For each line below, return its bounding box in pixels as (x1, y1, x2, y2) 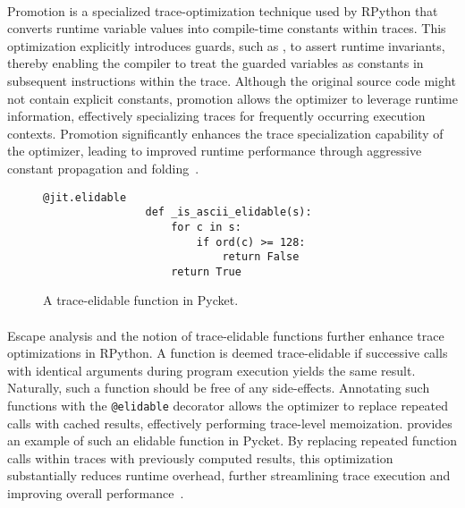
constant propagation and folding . (7, 158, 199, 177)
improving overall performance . (7, 484, 184, 503)
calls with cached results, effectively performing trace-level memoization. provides (7, 413, 452, 432)
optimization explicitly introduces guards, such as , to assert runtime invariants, (7, 36, 445, 55)
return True (171, 265, 241, 278)
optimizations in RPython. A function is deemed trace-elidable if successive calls (7, 343, 448, 362)
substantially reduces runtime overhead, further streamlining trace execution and (7, 466, 451, 485)
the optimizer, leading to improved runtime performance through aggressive (7, 141, 422, 160)
